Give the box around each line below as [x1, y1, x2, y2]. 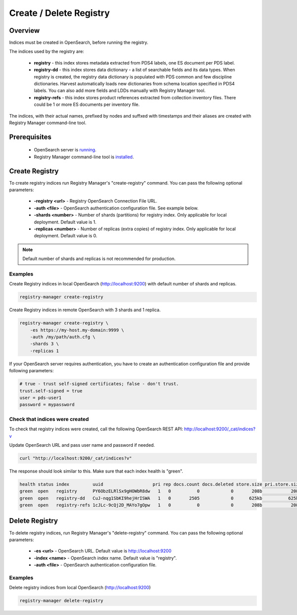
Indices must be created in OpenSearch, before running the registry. [9, 40, 148, 46]
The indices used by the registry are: [9, 49, 84, 55]
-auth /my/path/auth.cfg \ [30, 334, 96, 340]
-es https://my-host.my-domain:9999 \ [30, 327, 124, 333]
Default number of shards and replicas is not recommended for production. [22, 256, 176, 262]
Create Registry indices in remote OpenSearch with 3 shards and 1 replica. [9, 307, 161, 313]
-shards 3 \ [30, 341, 59, 347]
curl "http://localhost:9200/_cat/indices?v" [19, 455, 132, 461]
